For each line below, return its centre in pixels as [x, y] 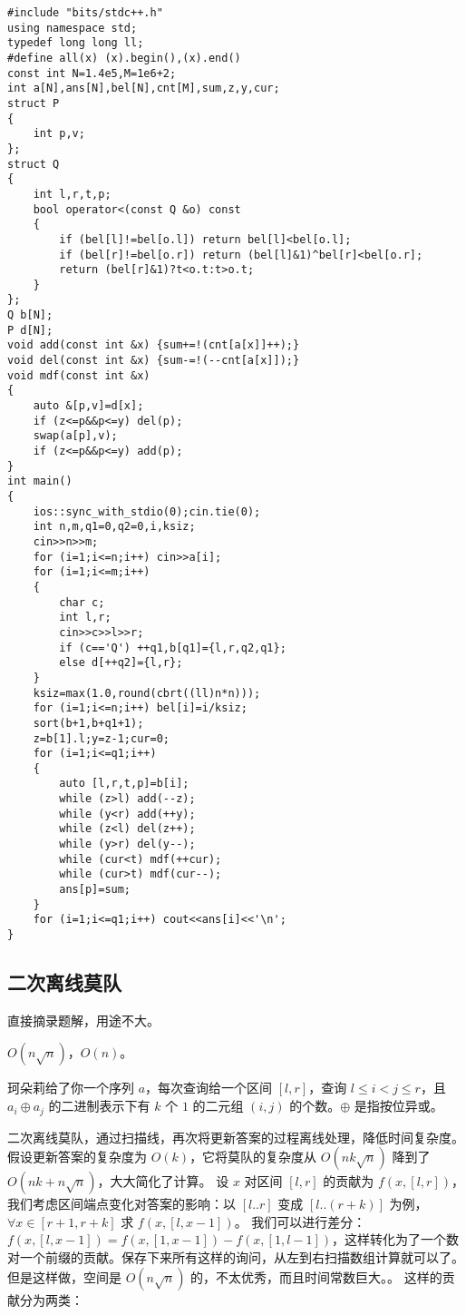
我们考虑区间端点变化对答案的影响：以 [121, 1204]
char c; [82, 602]
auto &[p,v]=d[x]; [88, 406]
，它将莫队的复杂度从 [253, 1157]
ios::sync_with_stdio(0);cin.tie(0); [147, 511]
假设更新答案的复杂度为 [77, 1157]
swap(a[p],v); [75, 436]
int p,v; [59, 134]
